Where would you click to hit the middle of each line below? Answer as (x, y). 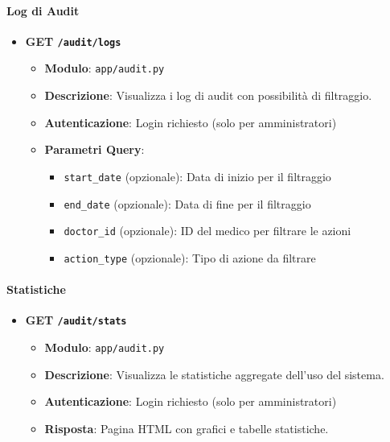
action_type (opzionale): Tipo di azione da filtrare (190, 257)
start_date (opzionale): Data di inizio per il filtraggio (197, 176)
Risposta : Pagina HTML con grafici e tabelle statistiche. (187, 428)
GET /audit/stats (76, 320)
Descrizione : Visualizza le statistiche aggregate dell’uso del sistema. (214, 374)
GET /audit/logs (73, 41)
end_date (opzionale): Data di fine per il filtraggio (187, 203)
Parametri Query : (94, 149)
